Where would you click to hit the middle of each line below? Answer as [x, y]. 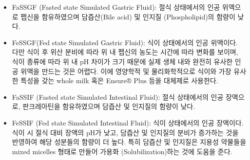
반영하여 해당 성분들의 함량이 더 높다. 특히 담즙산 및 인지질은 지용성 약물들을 [129, 142]
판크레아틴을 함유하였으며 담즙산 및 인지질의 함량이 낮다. [109, 106]
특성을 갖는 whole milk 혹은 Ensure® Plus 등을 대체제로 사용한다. [119, 80]
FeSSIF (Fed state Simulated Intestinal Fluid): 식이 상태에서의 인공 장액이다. [128, 122]
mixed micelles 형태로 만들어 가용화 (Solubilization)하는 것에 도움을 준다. [122, 151]
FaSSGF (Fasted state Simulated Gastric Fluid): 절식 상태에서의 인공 [116, 7]
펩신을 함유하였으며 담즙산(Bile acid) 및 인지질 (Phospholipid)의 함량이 [128, 16]
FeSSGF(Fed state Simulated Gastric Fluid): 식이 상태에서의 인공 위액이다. [125, 42]
